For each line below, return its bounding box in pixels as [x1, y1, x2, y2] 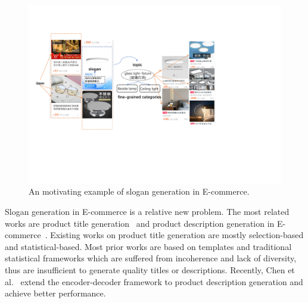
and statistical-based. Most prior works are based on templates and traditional [5, 240, 292, 252]
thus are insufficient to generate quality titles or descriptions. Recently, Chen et [5, 263, 295, 276]
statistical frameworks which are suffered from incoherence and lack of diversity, [5, 252, 297, 264]
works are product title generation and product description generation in [5, 217, 275, 229]
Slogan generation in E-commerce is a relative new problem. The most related [5, 205, 290, 217]
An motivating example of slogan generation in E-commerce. [29, 185, 250, 198]
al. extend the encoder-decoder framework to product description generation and [5, 275, 303, 288]
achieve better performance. [5, 287, 106, 299]
